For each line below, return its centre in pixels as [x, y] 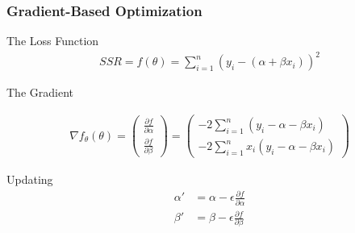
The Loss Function [53, 41]
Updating [30, 179]
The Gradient [40, 92]
